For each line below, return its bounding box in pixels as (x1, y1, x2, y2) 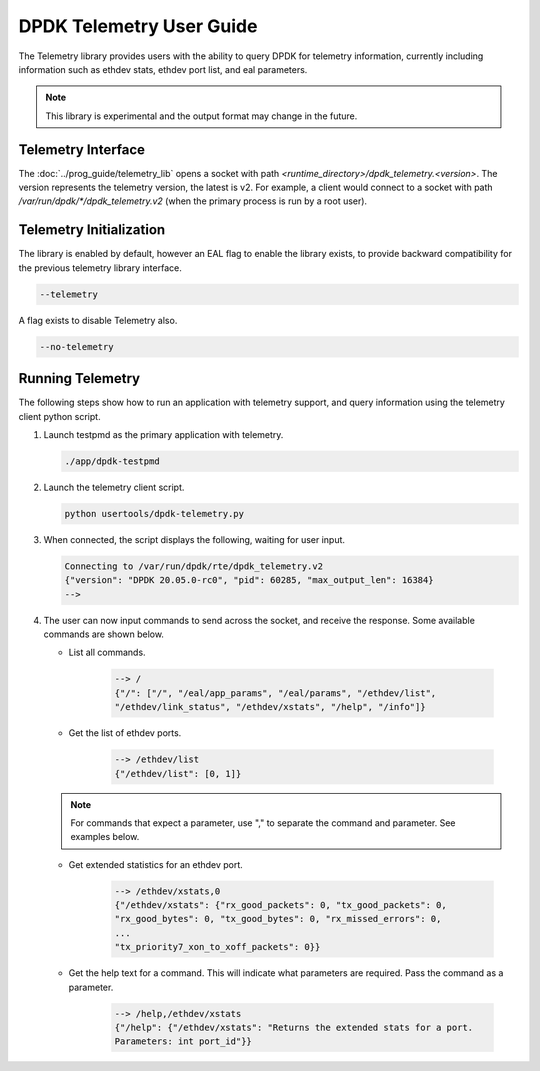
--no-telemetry (39, 341, 114, 352)
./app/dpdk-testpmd (64, 455, 160, 467)
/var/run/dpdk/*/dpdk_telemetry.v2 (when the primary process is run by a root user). (18, 195, 368, 207)
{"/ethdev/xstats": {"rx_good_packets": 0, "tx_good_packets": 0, (114, 900, 447, 911)
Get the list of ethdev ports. (68, 727, 182, 739)
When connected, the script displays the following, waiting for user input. (43, 533, 345, 545)
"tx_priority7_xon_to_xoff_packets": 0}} (114, 941, 321, 953)
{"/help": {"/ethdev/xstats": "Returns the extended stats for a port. (114, 1021, 474, 1033)
